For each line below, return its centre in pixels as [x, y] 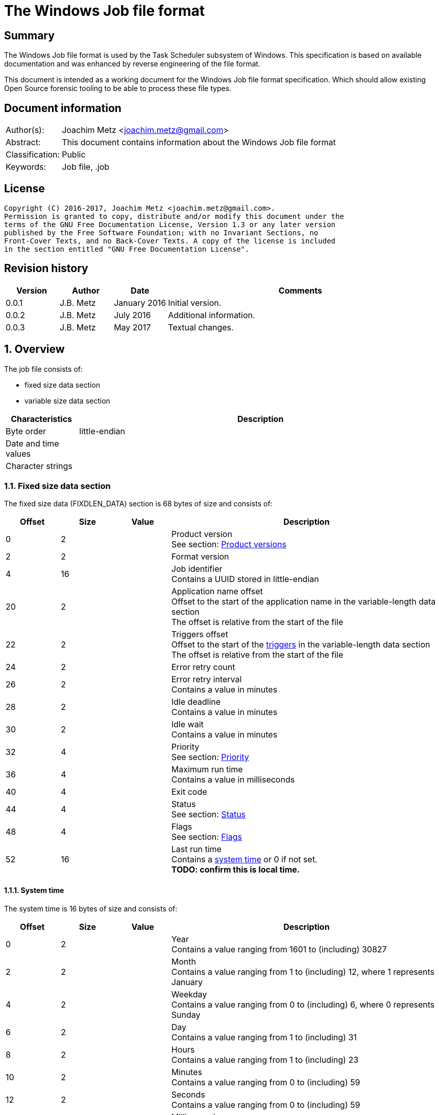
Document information [63, 108]
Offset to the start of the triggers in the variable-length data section [301, 645]
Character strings [39, 466]
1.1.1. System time [34, 890]
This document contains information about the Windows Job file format [199, 142]
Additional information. [212, 315]
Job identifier [197, 569]
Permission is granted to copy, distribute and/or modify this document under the [174, 216]
